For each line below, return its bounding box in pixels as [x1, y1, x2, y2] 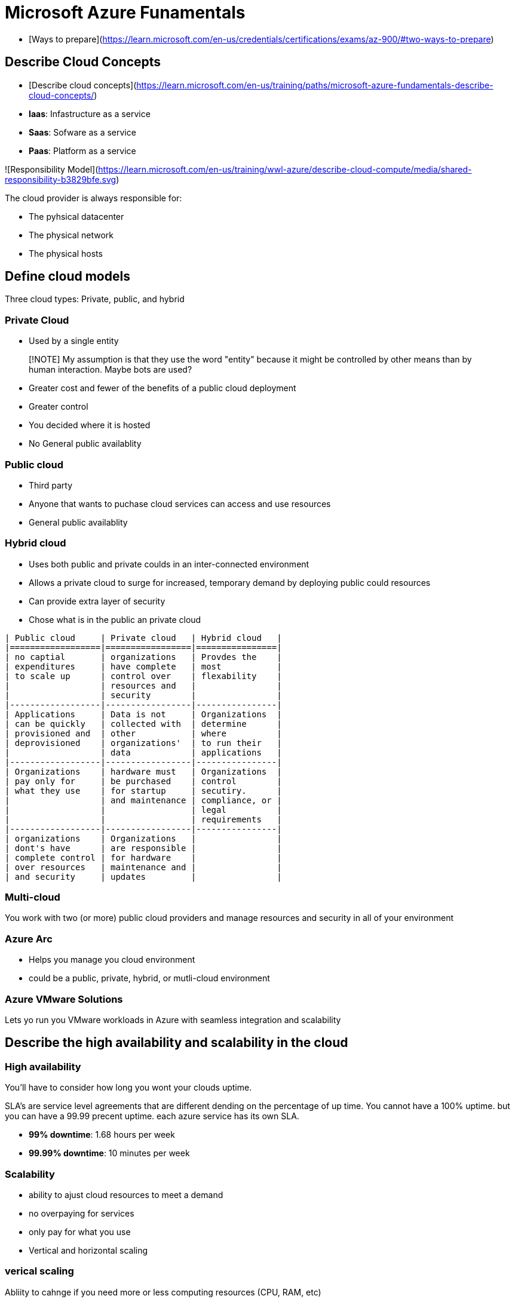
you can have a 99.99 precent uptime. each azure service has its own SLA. [5, 1111, 299, 1122]
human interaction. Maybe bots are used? [29, 364, 192, 375]
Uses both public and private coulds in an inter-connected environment [29, 558, 309, 569]
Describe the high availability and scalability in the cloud [5, 1035, 348, 1051]
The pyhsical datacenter [29, 211, 124, 222]
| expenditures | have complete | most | [5, 661, 282, 671]
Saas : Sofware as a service [29, 127, 136, 137]
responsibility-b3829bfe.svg [5, 174, 117, 185]
